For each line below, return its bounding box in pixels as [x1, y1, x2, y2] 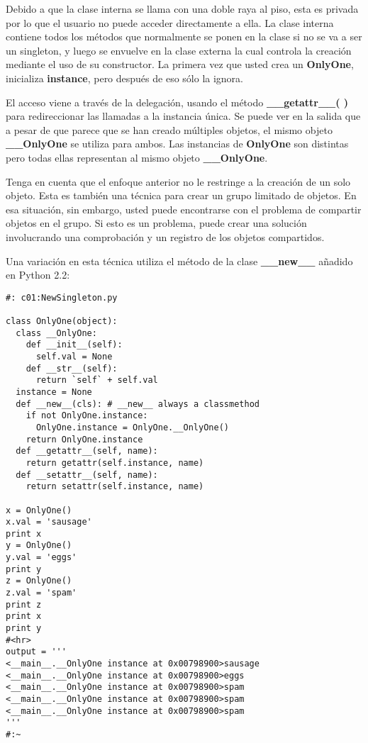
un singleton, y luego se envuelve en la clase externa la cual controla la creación [6, 43, 352, 57]
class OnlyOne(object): [6, 316, 118, 326]
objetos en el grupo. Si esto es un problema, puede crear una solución [6, 216, 307, 230]
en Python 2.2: [6, 267, 70, 282]
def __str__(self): [26, 363, 118, 374]
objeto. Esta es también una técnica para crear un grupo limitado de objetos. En [6, 188, 357, 203]
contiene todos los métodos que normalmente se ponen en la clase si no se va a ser [6, 29, 362, 44]
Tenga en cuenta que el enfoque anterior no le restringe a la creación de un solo [6, 174, 351, 189]
